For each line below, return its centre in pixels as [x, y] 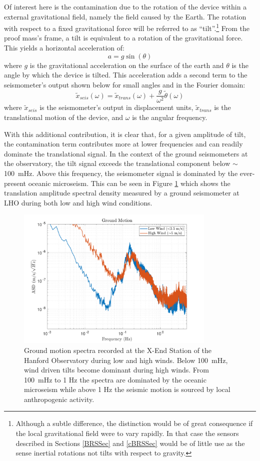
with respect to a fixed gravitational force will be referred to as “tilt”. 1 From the [127, 27]
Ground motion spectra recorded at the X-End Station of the [118, 350]
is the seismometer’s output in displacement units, [116, 107]
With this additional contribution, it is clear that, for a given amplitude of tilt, [125, 134]
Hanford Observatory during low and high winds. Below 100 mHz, [126, 360]
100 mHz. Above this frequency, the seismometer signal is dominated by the [121, 173]
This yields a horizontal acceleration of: [64, 48]
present [15, 183]
